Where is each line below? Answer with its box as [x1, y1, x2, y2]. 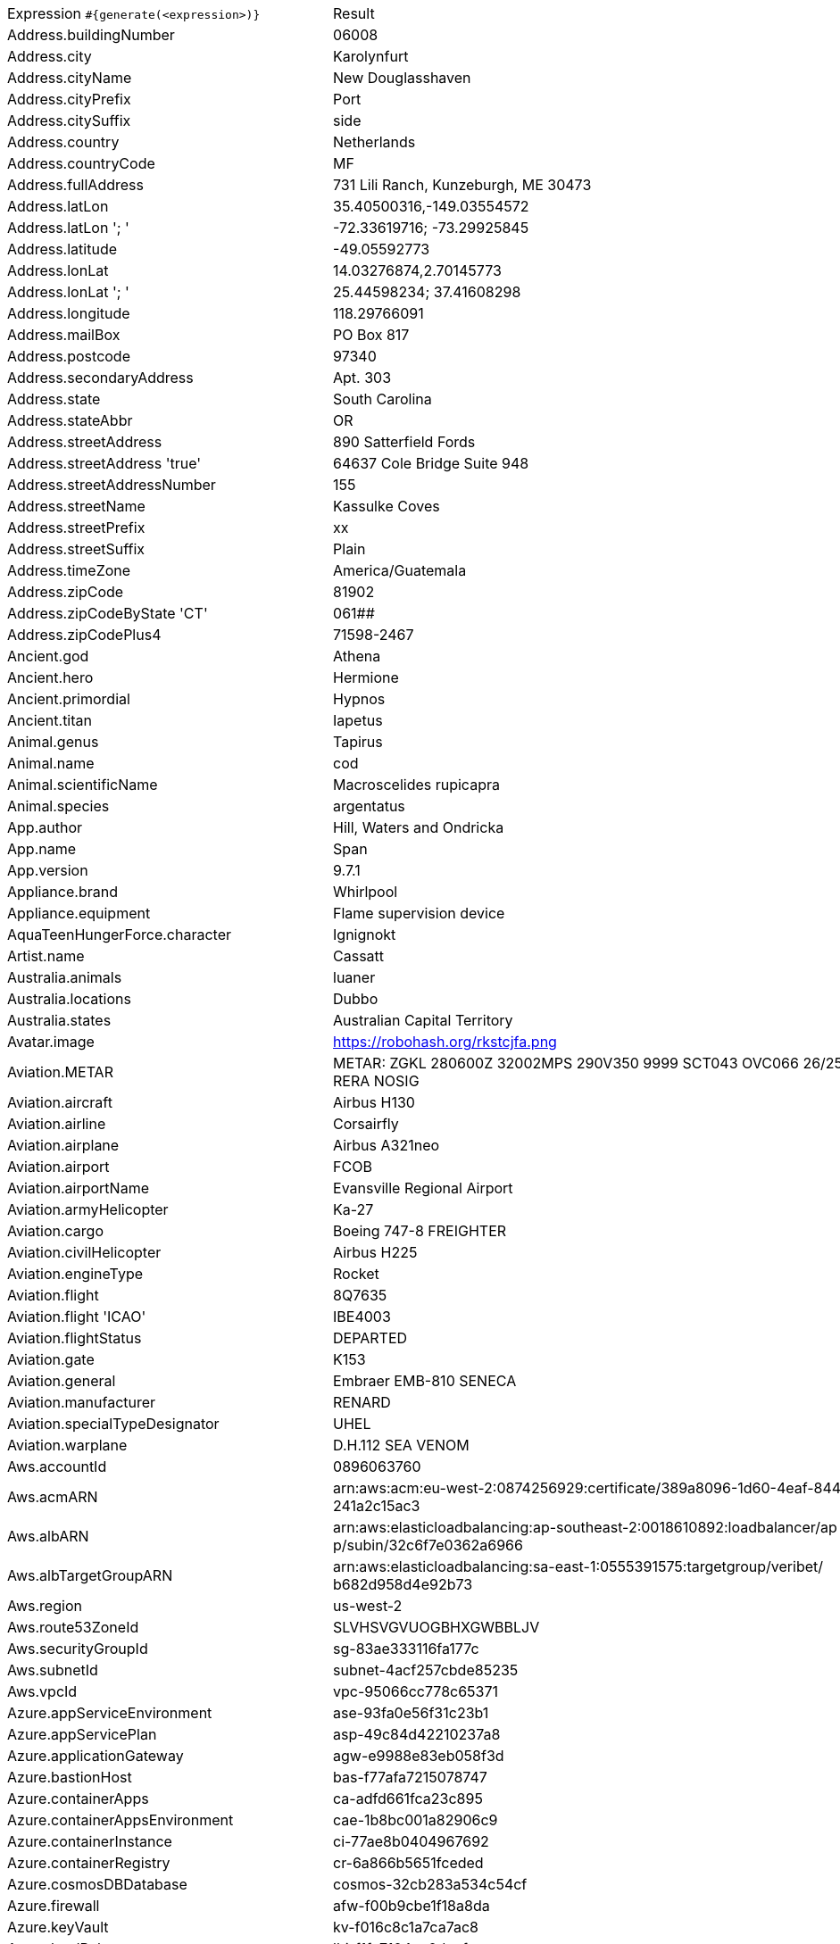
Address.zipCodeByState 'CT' [7, 604, 208, 622]
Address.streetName [7, 497, 146, 515]
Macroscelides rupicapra [333, 776, 500, 793]
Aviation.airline [7, 1115, 106, 1133]
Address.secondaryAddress [7, 369, 194, 386]
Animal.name [7, 754, 95, 772]
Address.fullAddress [7, 176, 144, 194]
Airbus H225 [333, 1243, 418, 1261]
